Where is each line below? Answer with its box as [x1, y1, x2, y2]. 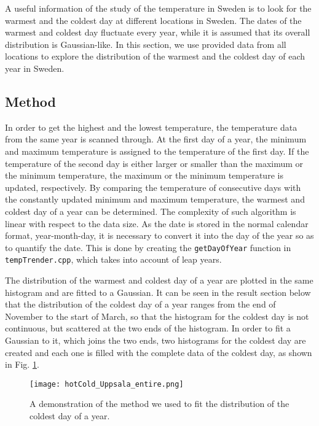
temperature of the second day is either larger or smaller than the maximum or [5, 157, 304, 169]
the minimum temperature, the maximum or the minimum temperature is [5, 169, 283, 182]
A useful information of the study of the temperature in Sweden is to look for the [5, 2, 312, 14]
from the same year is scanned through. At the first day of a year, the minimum [5, 133, 307, 145]
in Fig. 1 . [5, 358, 39, 371]
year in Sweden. [5, 61, 65, 74]
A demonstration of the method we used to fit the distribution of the [30, 397, 289, 410]
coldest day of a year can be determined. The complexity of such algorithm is [5, 204, 296, 217]
